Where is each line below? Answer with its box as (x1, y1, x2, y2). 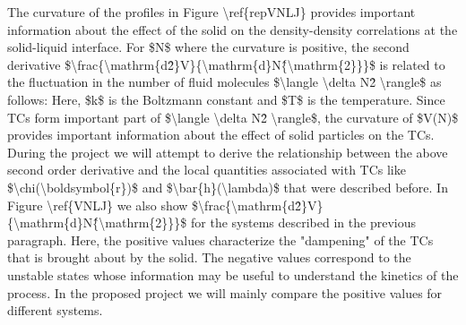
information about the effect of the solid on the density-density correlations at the (7, 20, 458, 38)
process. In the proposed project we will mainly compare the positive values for (7, 283, 443, 302)
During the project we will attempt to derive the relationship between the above (7, 142, 448, 161)
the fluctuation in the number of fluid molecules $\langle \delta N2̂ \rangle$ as (7, 73, 442, 91)
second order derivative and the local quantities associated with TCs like (7, 160, 406, 179)
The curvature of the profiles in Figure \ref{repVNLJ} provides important (7, 3, 416, 21)
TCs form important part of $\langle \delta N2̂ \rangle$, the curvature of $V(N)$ (7, 107, 459, 126)
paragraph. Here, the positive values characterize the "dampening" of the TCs (7, 230, 434, 249)
